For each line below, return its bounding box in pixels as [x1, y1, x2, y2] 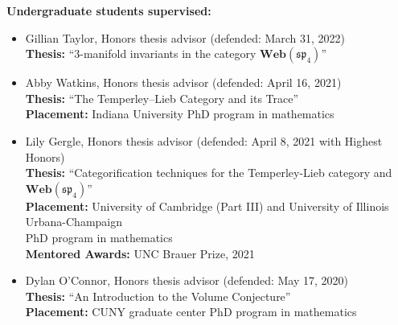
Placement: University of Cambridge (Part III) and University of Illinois [25, 197, 389, 214]
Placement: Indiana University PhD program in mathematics [25, 105, 334, 122]
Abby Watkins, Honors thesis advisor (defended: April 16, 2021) [25, 74, 342, 91]
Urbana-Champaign [25, 213, 123, 230]
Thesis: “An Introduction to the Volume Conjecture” [25, 287, 291, 304]
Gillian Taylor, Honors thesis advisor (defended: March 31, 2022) [25, 29, 346, 46]
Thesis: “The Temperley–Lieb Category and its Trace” [25, 89, 299, 106]
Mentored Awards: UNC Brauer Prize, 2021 [25, 245, 255, 261]
